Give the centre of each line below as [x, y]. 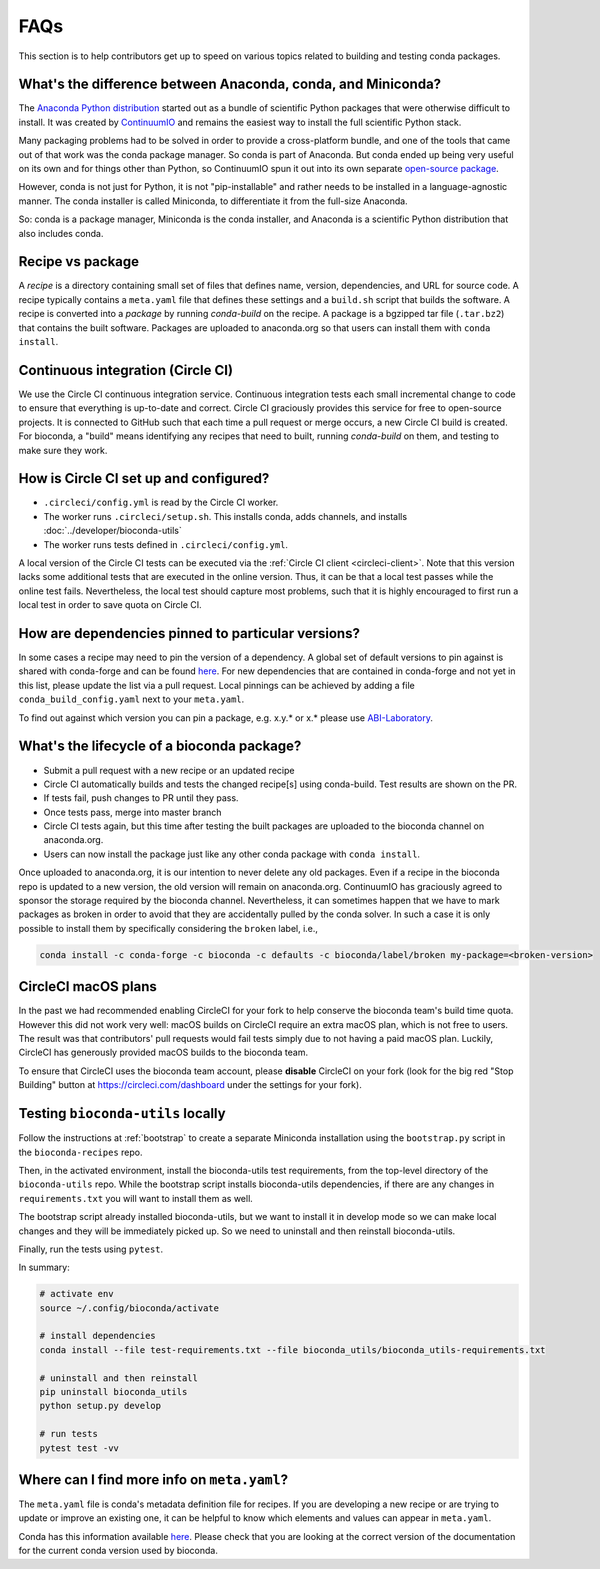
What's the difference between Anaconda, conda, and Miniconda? [230, 84]
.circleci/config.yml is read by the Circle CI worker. [161, 502]
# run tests [69, 1434]
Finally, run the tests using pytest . [91, 1249]
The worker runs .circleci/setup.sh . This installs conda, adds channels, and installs [225, 516]
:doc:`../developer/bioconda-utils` [112, 531]
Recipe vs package [79, 261]
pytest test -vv [79, 1448]
